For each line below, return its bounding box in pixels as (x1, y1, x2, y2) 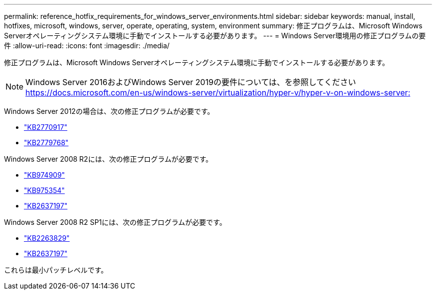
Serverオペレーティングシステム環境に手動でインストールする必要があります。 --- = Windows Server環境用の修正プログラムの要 (4, 31, 426, 40)
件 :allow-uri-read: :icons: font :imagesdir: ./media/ (4, 41, 170, 50)
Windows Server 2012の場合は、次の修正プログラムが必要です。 (4, 107, 215, 115)
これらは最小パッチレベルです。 (4, 266, 108, 274)
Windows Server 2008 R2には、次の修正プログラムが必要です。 (4, 155, 213, 163)
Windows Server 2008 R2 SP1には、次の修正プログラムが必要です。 (4, 218, 226, 226)
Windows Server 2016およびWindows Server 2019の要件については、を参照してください (25, 77, 356, 87)
